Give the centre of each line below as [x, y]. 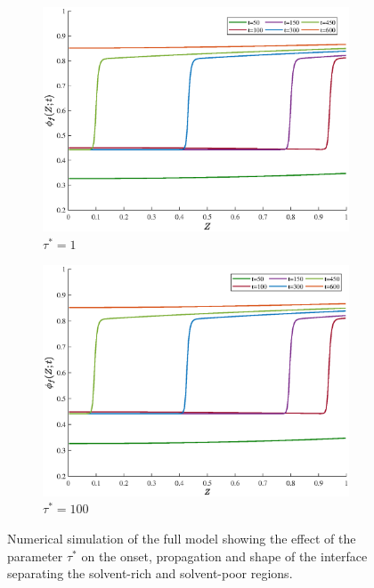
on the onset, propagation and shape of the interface [224, 556]
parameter [35, 556]
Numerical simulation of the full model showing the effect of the [182, 538]
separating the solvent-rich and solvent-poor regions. [150, 573]
